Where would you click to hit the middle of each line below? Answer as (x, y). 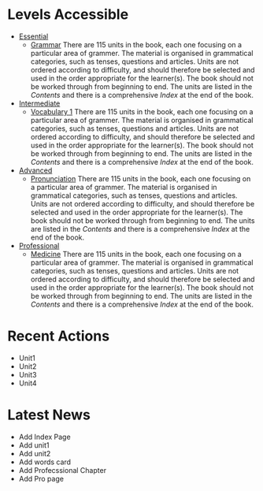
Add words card (45, 462)
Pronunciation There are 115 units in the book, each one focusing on (141, 178)
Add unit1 (34, 445)
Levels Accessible (68, 15)
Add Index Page (45, 437)
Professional (39, 245)
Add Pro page (41, 478)
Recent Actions (59, 336)
